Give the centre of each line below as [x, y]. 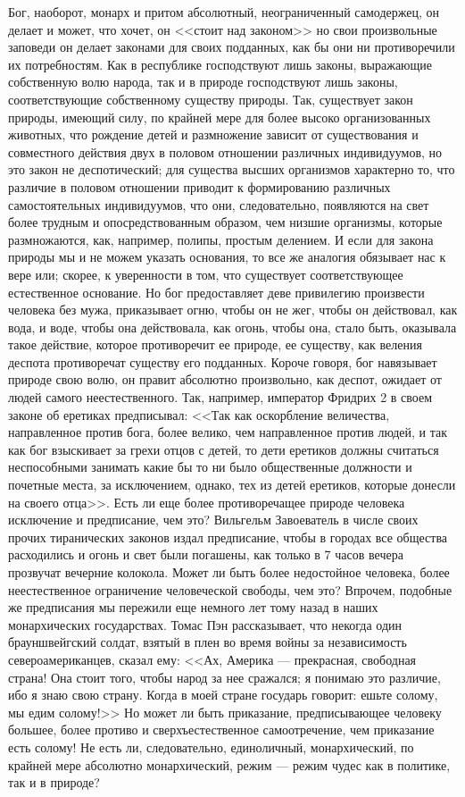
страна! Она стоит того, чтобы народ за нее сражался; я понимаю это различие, [224, 677]
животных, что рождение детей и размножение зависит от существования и [213, 134]
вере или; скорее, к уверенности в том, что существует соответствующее [206, 274]
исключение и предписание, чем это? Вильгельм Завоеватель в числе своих [213, 520]
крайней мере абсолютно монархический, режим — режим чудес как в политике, [229, 764]
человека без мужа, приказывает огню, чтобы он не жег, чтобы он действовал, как [233, 310]
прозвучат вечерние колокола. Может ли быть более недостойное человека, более [229, 572]
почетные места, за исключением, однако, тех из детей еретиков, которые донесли [232, 485]
